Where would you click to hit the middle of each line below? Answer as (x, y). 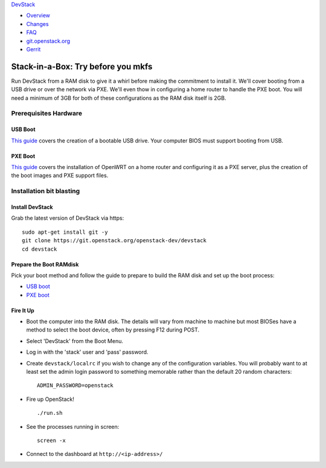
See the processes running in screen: (73, 426)
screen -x (51, 440)
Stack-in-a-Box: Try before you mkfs (82, 66)
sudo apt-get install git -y (65, 232)
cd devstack (40, 249)
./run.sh (50, 413)
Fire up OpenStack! (50, 399)
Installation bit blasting (46, 191)
